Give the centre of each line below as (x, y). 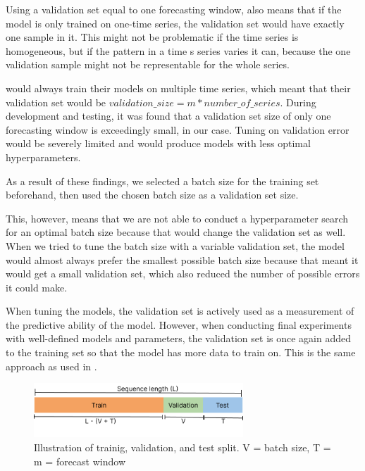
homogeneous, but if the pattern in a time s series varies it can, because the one (178, 50)
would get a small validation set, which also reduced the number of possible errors (183, 274)
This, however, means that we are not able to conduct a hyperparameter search (177, 218)
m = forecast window (80, 461)
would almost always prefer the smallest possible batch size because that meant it (182, 259)
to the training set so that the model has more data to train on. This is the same (181, 352)
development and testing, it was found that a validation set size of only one (168, 116)
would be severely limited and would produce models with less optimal (158, 143)
